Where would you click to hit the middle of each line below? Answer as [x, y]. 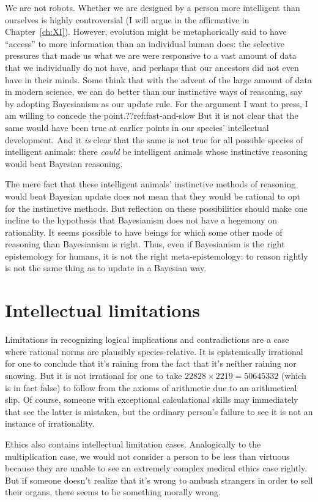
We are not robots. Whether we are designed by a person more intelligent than [153, 7]
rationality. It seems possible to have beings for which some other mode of [144, 232]
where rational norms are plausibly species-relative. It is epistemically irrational [154, 351]
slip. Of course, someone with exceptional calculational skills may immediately [152, 399]
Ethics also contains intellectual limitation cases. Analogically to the [133, 444]
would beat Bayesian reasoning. [64, 163]
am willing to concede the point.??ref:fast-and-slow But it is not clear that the [152, 115]
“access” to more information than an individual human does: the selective [145, 43]
